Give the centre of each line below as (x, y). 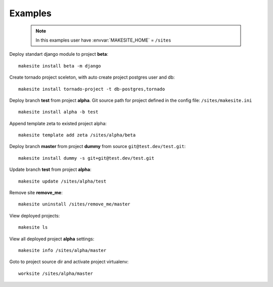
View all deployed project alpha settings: (52, 239)
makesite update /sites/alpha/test (62, 181)
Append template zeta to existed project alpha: (58, 123)
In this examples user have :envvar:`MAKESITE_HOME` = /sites (103, 40)
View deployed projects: (35, 216)
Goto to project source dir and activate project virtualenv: (69, 262)
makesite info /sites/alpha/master (62, 250)
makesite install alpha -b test (58, 112)
